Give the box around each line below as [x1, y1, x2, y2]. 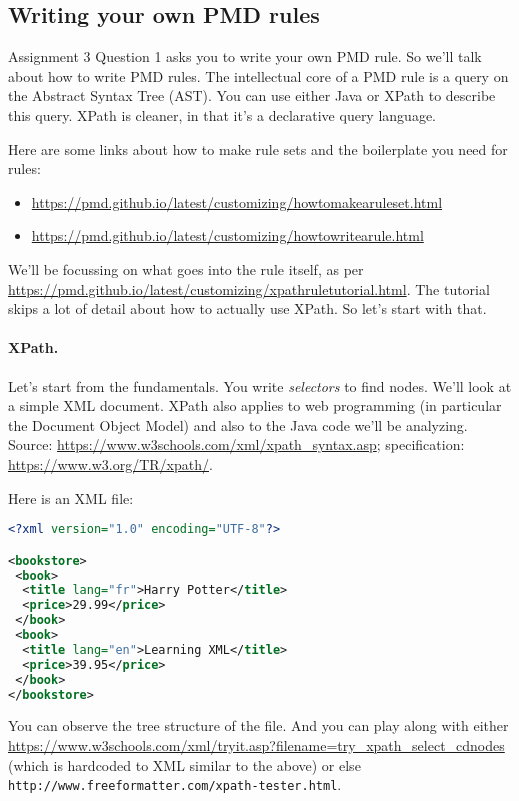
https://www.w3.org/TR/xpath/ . [8, 453, 213, 474]
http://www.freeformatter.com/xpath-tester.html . [8, 774, 342, 795]
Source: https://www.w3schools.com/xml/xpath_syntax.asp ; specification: [8, 434, 465, 455]
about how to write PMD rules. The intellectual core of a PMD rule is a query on [8, 65, 509, 86]
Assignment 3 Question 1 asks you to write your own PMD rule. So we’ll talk [8, 46, 482, 67]
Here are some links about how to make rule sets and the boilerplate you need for [8, 138, 508, 159]
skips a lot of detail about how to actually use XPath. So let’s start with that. [8, 298, 487, 319]
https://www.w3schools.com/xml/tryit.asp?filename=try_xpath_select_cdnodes [8, 734, 505, 755]
